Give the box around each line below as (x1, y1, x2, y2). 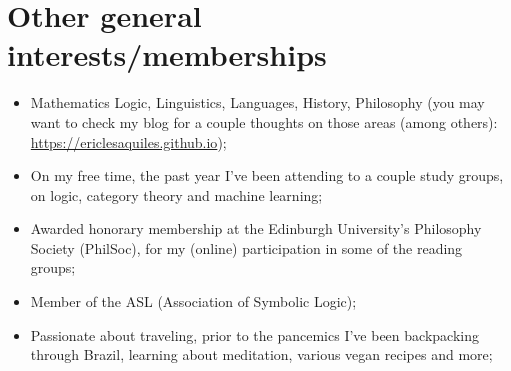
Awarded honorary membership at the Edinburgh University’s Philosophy (30, 218, 482, 239)
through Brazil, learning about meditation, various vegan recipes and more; (30, 344, 493, 365)
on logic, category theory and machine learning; (30, 184, 323, 205)
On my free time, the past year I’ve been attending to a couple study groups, (30, 165, 504, 186)
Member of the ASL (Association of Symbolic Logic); (30, 291, 357, 312)
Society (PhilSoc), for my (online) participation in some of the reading (30, 237, 463, 258)
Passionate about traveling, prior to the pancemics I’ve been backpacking (30, 324, 479, 345)
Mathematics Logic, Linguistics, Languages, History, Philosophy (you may (30, 92, 485, 113)
